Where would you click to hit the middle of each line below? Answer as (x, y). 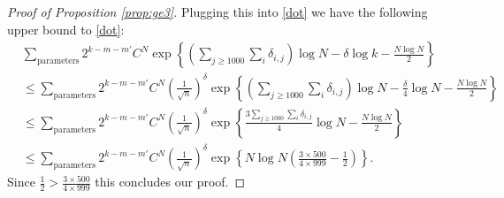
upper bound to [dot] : (66, 29)
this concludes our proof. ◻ (170, 182)
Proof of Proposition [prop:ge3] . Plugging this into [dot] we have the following (218, 11)
